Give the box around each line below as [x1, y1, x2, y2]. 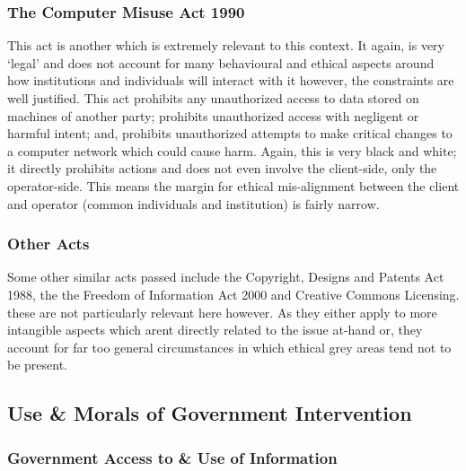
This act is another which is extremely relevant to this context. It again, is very [7, 36, 444, 55]
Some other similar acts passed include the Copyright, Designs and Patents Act [7, 267, 444, 286]
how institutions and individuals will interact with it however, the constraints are [7, 71, 454, 90]
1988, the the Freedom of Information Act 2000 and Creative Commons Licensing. [7, 284, 460, 303]
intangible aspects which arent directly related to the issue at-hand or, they [7, 320, 423, 339]
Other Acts [7, 232, 90, 255]
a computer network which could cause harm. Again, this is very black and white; [7, 141, 457, 160]
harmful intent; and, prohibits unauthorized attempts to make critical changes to [7, 124, 453, 143]
